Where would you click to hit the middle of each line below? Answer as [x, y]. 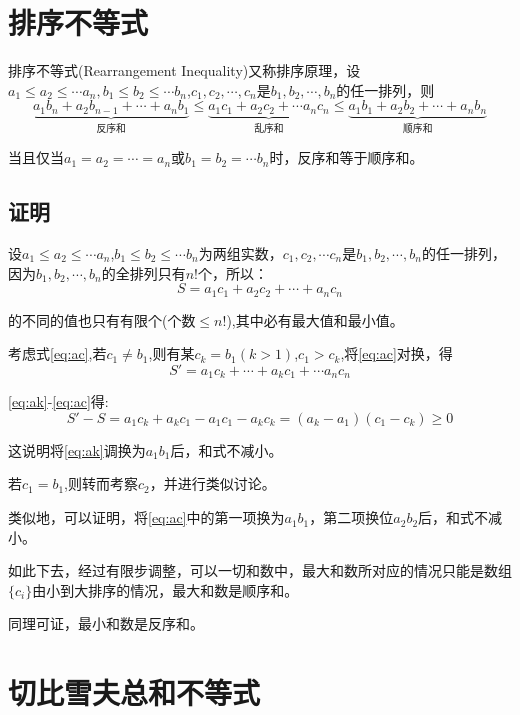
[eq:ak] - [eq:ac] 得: [58, 401]
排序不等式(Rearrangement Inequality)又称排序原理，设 [184, 70]
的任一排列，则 [385, 89]
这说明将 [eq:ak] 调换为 [77, 449]
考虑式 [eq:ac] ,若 [57, 353]
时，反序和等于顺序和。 [346, 157]
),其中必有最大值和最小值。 [315, 319]
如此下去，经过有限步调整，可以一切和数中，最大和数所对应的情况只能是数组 [260, 570]
